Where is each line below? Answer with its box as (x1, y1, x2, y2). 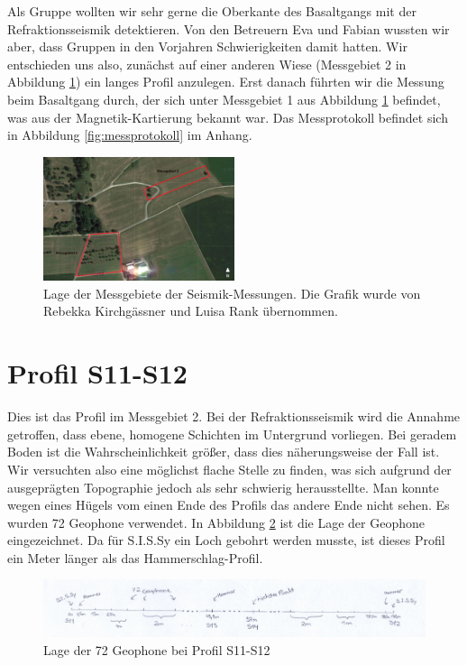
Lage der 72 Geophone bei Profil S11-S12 (43, 640, 270, 659)
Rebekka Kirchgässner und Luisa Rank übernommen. (43, 301, 338, 320)
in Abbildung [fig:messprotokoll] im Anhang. (7, 125, 252, 144)
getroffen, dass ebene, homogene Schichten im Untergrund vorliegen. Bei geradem (7, 424, 457, 443)
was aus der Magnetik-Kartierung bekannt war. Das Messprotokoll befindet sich (7, 107, 448, 126)
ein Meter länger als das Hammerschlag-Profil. (7, 548, 263, 567)
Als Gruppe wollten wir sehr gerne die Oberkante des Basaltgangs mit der (7, 2, 417, 20)
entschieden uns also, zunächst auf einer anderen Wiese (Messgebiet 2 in (7, 54, 407, 73)
